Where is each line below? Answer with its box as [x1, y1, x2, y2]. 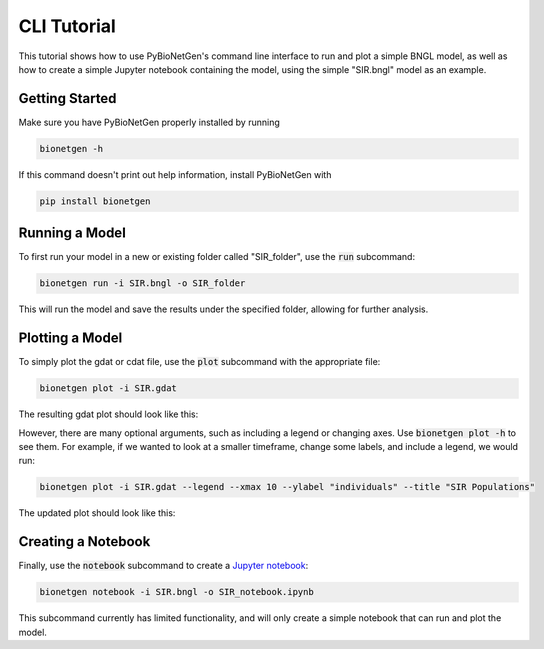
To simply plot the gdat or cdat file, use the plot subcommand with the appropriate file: [18, 356, 381, 368]
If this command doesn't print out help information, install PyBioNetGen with [18, 168, 332, 180]
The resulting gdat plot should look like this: [18, 408, 199, 420]
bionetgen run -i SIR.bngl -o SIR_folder [39, 278, 246, 289]
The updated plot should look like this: [18, 507, 176, 519]
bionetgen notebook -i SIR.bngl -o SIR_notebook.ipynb [39, 586, 314, 598]
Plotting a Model [18, 330, 123, 347]
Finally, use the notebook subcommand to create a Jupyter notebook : [18, 560, 309, 572]
